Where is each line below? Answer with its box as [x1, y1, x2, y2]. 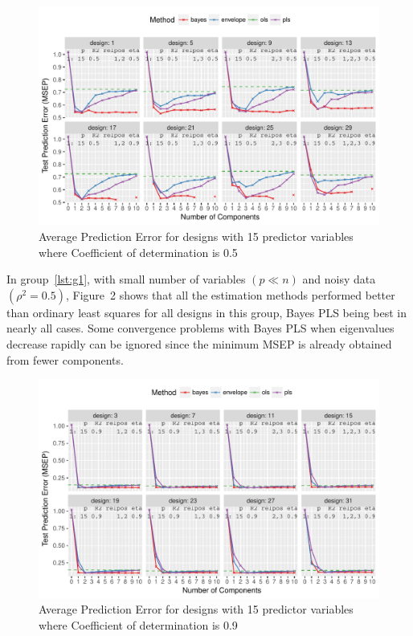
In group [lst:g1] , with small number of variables [6, 271, 246, 287]
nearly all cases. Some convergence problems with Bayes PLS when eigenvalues [6, 320, 395, 336]
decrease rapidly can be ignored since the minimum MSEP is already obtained [6, 336, 392, 353]
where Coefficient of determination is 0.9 [39, 616, 238, 633]
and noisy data [302, 271, 376, 287]
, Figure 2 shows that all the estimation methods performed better [65, 286, 395, 303]
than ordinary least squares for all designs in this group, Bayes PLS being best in [6, 304, 407, 320]
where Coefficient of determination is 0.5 [39, 243, 238, 260]
